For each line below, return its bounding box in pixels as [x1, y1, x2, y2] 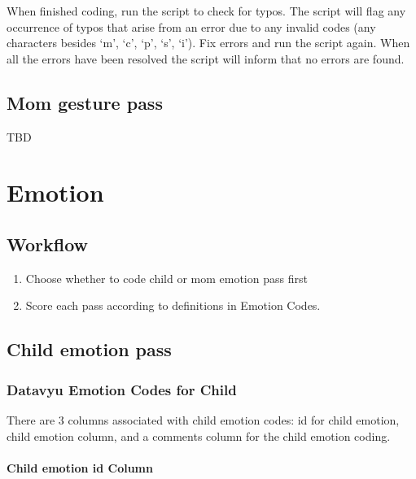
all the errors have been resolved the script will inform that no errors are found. [7, 50, 405, 67]
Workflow [7, 231, 89, 256]
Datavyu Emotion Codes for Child [7, 379, 237, 399]
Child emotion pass [7, 337, 172, 362]
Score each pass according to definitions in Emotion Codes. [25, 297, 321, 314]
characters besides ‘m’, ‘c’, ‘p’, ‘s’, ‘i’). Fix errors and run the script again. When [7, 34, 410, 51]
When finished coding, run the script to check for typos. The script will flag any [7, 2, 406, 19]
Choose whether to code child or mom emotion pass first [25, 269, 308, 286]
